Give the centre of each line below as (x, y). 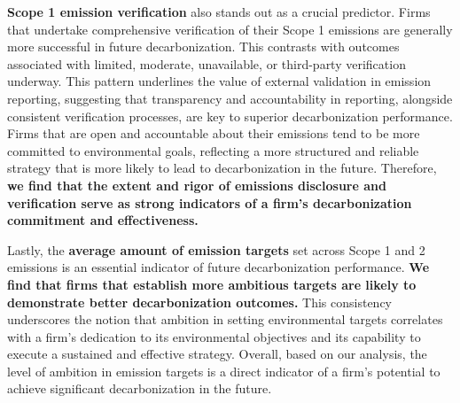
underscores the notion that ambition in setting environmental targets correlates (225, 319)
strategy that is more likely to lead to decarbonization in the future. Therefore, (222, 168)
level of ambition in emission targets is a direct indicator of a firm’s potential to (224, 371)
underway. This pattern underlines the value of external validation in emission (219, 81)
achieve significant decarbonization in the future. (140, 388)
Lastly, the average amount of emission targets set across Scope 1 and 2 (216, 249)
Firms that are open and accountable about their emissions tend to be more (214, 133)
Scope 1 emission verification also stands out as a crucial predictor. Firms (219, 12)
